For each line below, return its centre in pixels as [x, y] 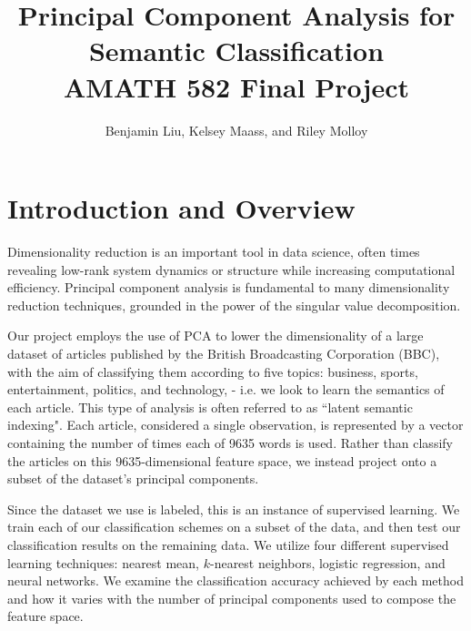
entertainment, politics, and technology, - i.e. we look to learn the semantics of [226, 389]
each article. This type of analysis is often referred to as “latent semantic [210, 407]
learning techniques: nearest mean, [104, 562]
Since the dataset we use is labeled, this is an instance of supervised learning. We [234, 509]
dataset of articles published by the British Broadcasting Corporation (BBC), [224, 353]
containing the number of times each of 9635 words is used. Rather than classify [230, 442]
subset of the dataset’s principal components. [133, 478]
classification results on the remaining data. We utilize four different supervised [228, 544]
